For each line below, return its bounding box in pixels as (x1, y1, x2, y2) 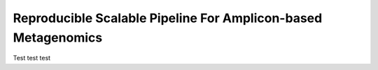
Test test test (13, 54, 51, 62)
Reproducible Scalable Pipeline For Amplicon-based (13, 10, 323, 26)
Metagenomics (13, 30, 103, 45)
